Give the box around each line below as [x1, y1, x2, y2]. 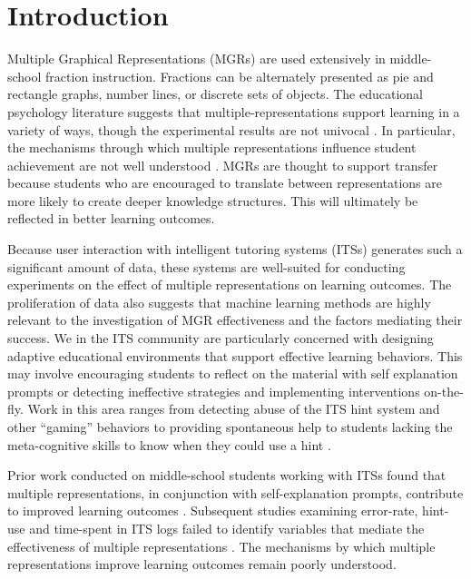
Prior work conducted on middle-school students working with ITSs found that [7, 466, 446, 485]
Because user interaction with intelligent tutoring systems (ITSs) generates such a [7, 240, 463, 259]
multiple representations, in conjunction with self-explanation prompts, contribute [7, 483, 464, 502]
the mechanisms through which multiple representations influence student [7, 138, 417, 157]
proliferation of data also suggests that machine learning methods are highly [7, 292, 431, 311]
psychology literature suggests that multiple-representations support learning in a [7, 102, 460, 121]
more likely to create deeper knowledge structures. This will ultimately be [7, 191, 418, 210]
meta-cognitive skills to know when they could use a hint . [7, 435, 331, 454]
